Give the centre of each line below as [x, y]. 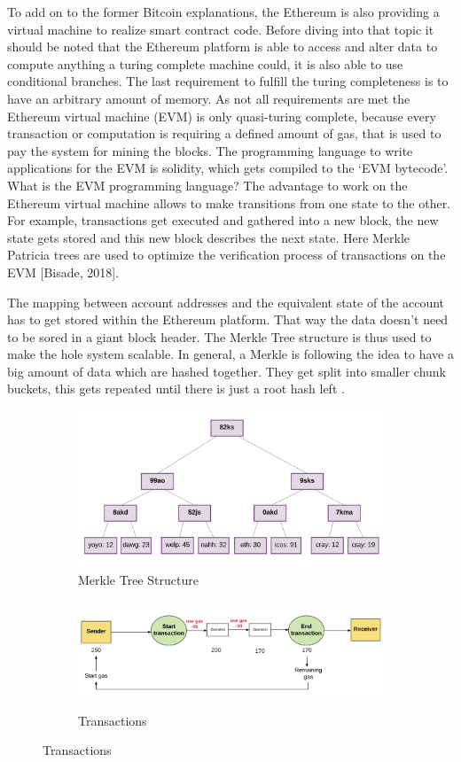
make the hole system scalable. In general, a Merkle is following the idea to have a [230, 354]
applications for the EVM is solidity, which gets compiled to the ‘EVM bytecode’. [228, 168]
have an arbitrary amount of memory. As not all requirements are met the [209, 98]
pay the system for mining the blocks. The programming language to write [210, 150]
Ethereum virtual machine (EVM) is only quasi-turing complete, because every [222, 116]
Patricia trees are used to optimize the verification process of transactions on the [227, 255]
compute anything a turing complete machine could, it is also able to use [205, 63]
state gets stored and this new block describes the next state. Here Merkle [209, 237]
